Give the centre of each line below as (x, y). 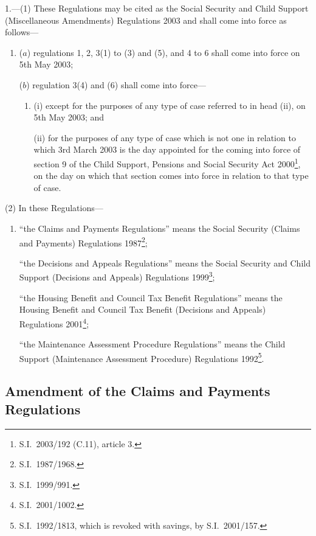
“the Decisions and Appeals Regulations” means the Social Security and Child (165, 263)
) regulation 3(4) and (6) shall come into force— (116, 84)
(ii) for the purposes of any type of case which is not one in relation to (165, 137)
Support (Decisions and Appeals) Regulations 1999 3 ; (117, 276)
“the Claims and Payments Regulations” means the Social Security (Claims (160, 228)
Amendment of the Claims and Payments (138, 391)
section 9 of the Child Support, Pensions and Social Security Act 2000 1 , (167, 162)
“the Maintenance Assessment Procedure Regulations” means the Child (152, 344)
